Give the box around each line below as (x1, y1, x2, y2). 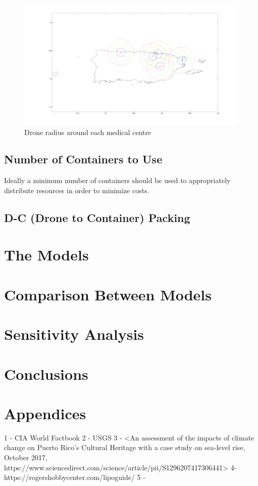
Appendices (4, 403, 86, 423)
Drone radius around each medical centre (24, 126, 151, 137)
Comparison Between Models (4, 284, 212, 304)
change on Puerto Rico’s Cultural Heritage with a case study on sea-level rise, (4, 442, 245, 453)
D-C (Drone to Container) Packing (4, 209, 190, 225)
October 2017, (4, 452, 47, 463)
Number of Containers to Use (4, 151, 163, 167)
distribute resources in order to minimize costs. (4, 185, 149, 195)
